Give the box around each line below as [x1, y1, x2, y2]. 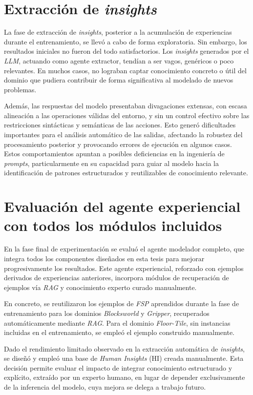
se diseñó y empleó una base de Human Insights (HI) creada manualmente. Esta [4, 353, 244, 363]
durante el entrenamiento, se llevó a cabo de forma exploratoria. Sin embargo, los [4, 36, 247, 46]
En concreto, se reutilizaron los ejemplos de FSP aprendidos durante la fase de [4, 298, 239, 309]
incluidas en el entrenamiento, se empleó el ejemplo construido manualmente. [4, 327, 234, 337]
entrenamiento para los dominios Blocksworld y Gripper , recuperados [4, 308, 210, 318]
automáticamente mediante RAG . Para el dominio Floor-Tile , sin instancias [4, 317, 231, 328]
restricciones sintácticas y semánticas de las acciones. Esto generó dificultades [4, 120, 236, 130]
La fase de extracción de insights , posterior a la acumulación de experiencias [4, 27, 232, 37]
